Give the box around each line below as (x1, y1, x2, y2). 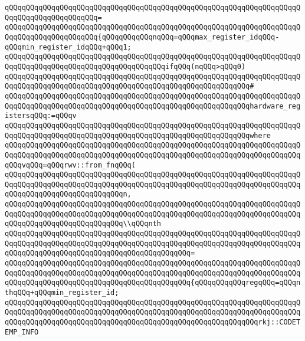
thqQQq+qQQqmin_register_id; (5, 288, 119, 297)
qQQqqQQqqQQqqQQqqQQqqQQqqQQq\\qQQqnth (5, 219, 161, 228)
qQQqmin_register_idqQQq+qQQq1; (5, 42, 132, 51)
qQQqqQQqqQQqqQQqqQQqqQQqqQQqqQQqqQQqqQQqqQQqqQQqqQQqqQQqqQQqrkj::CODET (5, 318, 301, 326)
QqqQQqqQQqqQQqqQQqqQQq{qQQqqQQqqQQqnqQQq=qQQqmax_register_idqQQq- (5, 32, 280, 41)
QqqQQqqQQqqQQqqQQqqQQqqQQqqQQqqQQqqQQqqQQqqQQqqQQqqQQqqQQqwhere (5, 131, 271, 140)
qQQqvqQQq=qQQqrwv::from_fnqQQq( (5, 160, 136, 169)
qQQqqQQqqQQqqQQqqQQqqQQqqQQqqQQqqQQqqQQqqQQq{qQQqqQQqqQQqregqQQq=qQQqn (5, 278, 301, 287)
